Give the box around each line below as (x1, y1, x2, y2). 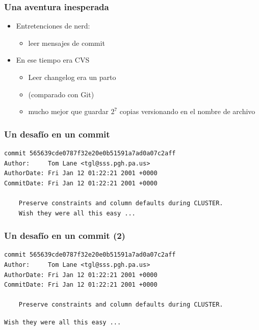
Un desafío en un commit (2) (4, 229, 125, 242)
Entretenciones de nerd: (16, 20, 90, 31)
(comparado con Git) (28, 89, 94, 99)
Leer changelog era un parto (28, 72, 116, 82)
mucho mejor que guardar (28, 106, 109, 117)
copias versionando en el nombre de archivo (119, 106, 255, 117)
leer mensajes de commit (28, 37, 105, 48)
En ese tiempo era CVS (16, 54, 90, 65)
